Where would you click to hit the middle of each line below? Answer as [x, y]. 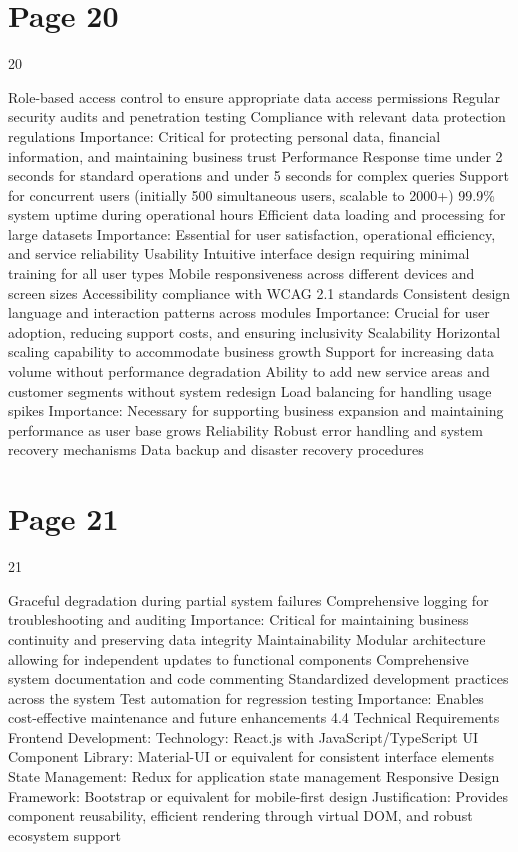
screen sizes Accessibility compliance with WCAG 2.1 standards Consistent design [259, 292]
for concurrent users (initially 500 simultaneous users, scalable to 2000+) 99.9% [251, 194]
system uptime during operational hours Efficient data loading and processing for [257, 214]
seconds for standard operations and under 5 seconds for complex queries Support [258, 175]
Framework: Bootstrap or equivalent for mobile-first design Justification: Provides [258, 795]
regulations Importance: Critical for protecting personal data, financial [224, 135]
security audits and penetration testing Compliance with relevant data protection [257, 116]
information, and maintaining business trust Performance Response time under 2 [255, 155]
